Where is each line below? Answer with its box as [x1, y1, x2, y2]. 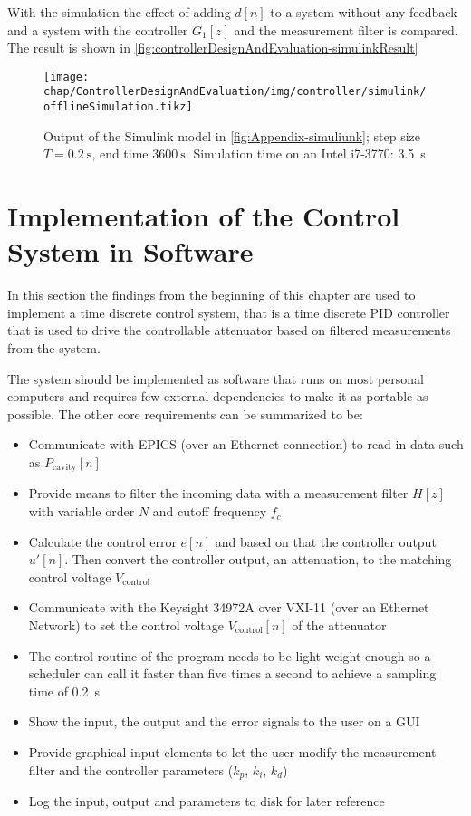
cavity [52, 463, 77, 473]
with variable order [28, 502, 135, 521]
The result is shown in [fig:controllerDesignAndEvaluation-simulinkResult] [7, 38, 418, 57]
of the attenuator [292, 616, 387, 635]
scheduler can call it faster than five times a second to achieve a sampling [28, 664, 437, 683]
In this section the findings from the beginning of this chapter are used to [7, 285, 416, 304]
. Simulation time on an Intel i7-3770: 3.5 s [185, 144, 426, 163]
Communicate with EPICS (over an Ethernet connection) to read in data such [28, 435, 464, 454]
